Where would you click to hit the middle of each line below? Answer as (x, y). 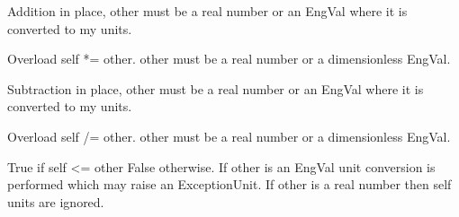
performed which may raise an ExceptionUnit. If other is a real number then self (229, 184)
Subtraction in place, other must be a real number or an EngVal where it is (216, 88)
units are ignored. (56, 201)
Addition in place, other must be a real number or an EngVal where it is (207, 11)
